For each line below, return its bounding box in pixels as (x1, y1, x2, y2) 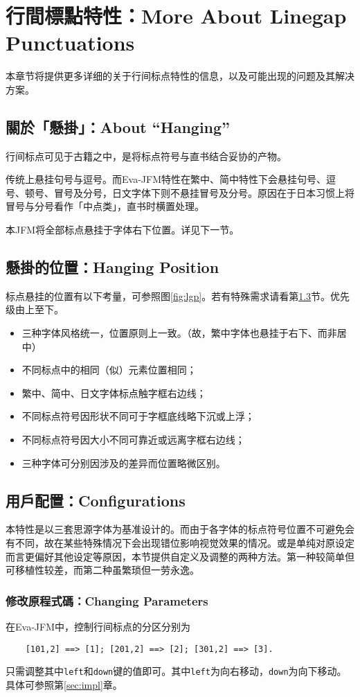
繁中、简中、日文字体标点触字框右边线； (21, 385, 206, 400)
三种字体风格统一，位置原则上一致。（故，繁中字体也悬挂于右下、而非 (21, 326, 337, 340)
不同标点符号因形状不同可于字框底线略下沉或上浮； (21, 409, 255, 423)
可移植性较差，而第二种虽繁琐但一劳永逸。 (6, 563, 199, 577)
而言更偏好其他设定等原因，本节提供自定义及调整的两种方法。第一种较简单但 (6, 549, 354, 563)
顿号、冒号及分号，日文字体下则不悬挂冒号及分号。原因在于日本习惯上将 (24, 185, 354, 200)
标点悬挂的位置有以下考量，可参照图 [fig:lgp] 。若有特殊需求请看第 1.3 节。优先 (6, 288, 350, 303)
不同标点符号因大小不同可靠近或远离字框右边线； (21, 432, 245, 447)
